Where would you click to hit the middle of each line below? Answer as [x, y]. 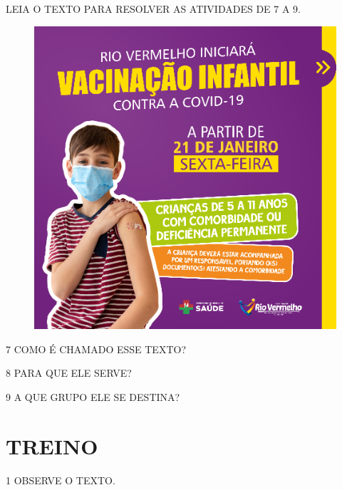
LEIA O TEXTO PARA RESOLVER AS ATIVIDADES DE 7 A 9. [153, 9]
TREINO [52, 445]
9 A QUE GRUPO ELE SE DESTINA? [93, 397]
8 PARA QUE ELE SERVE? [69, 373]
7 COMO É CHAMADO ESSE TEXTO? [96, 349]
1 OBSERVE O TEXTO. [61, 480]
